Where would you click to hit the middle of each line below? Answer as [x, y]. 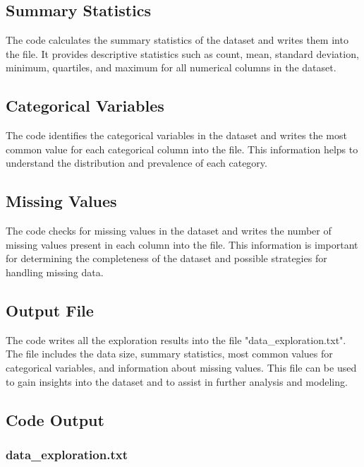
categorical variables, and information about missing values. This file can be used [181, 367]
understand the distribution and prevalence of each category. [136, 163]
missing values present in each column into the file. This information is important [182, 244]
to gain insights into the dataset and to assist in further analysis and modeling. [177, 381]
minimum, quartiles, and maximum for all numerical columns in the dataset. [171, 67]
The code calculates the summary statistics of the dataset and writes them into [177, 40]
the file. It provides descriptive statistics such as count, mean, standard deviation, [182, 53]
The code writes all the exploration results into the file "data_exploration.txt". [176, 339]
